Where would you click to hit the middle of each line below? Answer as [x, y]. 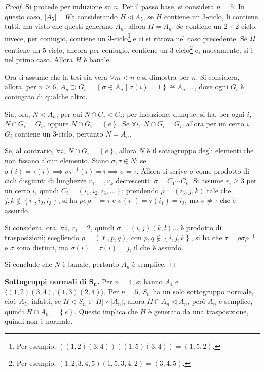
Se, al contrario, [29, 150]
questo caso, [23, 16]
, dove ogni [211, 87]
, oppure [56, 124]
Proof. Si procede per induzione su [58, 6]
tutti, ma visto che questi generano [59, 26]
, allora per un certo [213, 124]
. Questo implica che [106, 311]
